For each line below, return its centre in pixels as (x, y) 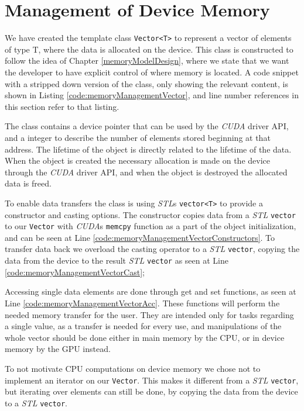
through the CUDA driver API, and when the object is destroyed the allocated (146, 172)
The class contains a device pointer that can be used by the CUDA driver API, (147, 126)
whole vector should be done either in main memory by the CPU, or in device (145, 337)
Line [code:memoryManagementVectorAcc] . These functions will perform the (142, 303)
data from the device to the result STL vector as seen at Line (117, 260)
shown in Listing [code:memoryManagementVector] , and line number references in (152, 95)
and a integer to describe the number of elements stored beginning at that (138, 137)
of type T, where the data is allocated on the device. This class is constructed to (149, 49)
